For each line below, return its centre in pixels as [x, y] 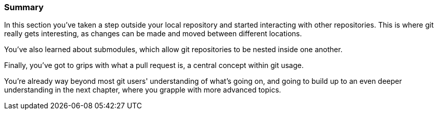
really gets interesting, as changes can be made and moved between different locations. [153, 34]
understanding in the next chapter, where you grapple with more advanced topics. [143, 90]
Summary [24, 7]
